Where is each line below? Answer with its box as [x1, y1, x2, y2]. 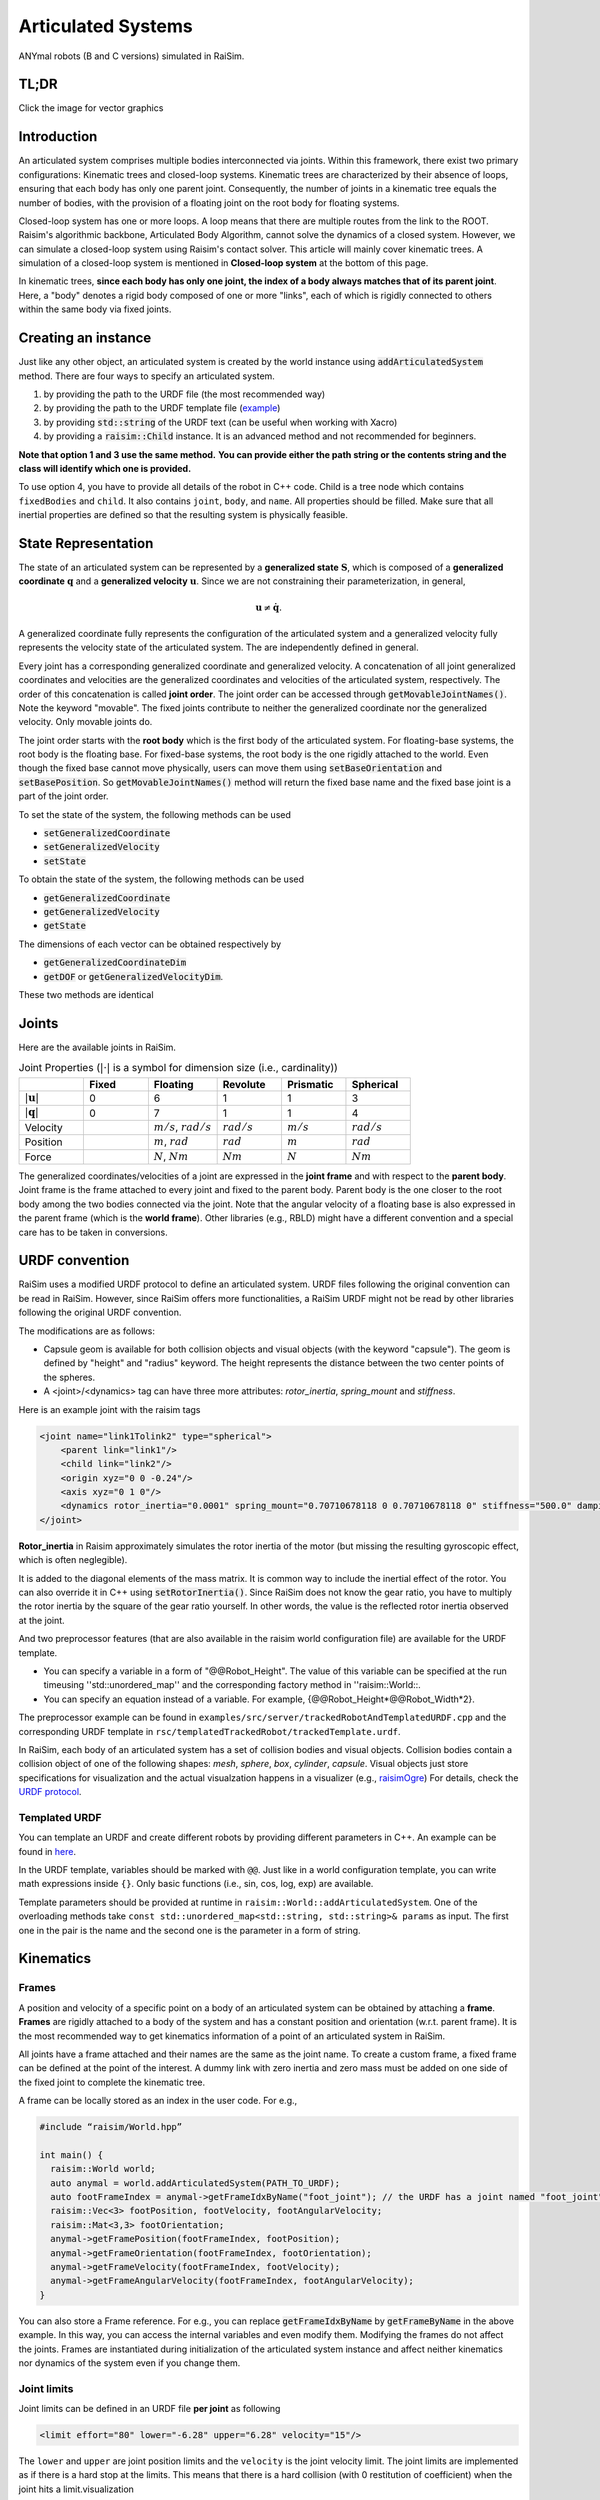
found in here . [18, 1845, 77, 1857]
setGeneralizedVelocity [43, 841, 160, 853]
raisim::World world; [50, 2163, 157, 2175]
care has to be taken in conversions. [18, 1226, 169, 1238]
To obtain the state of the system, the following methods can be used [18, 873, 305, 885]
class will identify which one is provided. [18, 462, 192, 474]
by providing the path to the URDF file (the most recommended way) [43, 388, 326, 400]
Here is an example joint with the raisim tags [18, 1403, 201, 1415]
